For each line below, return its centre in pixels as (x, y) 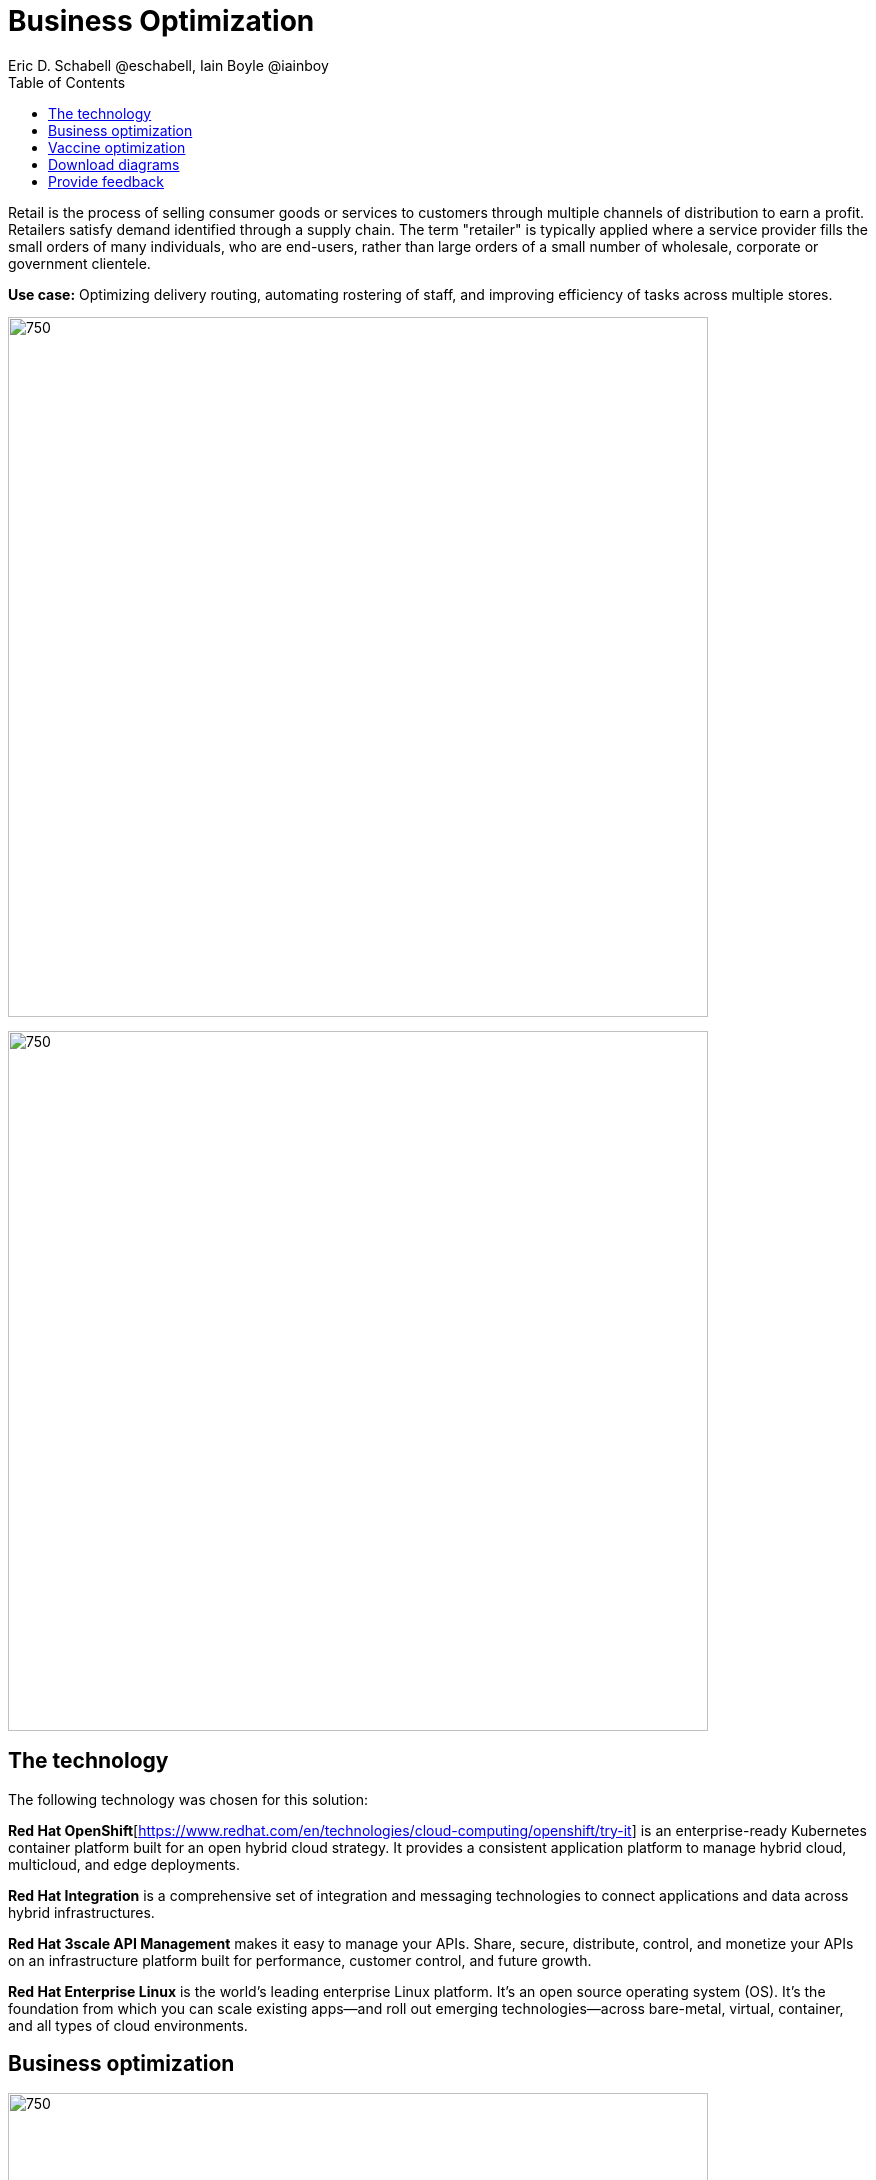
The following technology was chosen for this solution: (188, 1799)
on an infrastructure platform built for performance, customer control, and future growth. (300, 1960)
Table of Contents (67, 82)
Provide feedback (106, 181)
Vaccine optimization (117, 147)
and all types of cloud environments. (128, 2025)
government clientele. (79, 263)
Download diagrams (114, 164)
